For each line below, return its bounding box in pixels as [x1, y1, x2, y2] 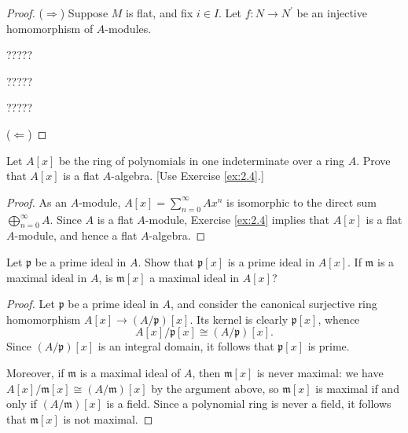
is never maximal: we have [256, 364, 384, 380]
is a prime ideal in [227, 253, 315, 270]
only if [6, 395, 37, 412]
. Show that [138, 253, 194, 270]
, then [192, 364, 221, 380]
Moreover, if [6, 364, 64, 380]
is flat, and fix [126, 5, 193, 20]
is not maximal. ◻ [63, 410, 153, 427]
